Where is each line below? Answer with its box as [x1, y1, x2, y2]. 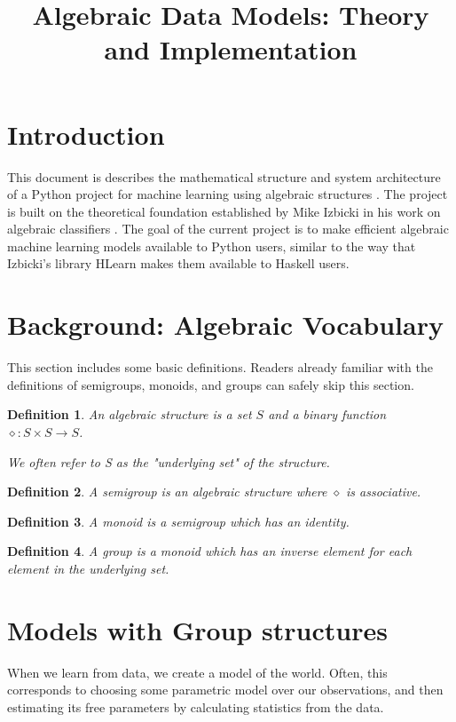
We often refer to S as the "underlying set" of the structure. [7, 452, 330, 471]
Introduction [7, 115, 165, 152]
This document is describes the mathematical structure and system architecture [7, 167, 441, 186]
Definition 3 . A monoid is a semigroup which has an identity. [7, 512, 350, 530]
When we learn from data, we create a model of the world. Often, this [7, 662, 388, 681]
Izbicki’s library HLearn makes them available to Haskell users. [7, 254, 350, 273]
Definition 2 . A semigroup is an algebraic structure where [7, 482, 327, 501]
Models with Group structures [7, 611, 388, 647]
